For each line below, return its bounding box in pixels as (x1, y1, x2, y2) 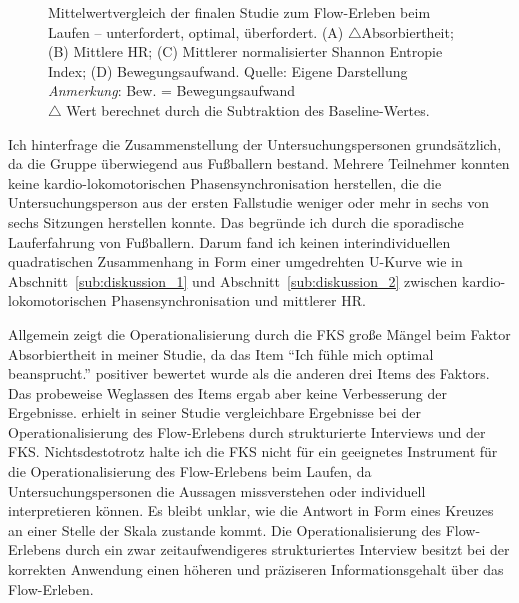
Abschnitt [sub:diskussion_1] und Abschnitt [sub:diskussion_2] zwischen (8, 270, 458, 291)
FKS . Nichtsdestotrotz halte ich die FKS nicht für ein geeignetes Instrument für (8, 441, 498, 462)
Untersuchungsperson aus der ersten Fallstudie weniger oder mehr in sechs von (8, 192, 489, 213)
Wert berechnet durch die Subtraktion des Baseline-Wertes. (66, 99, 430, 120)
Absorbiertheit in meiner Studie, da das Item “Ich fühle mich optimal (8, 343, 434, 364)
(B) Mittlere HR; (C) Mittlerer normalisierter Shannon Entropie (48, 41, 443, 62)
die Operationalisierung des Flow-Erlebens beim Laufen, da (8, 461, 372, 482)
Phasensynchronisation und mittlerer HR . (111, 290, 366, 311)
